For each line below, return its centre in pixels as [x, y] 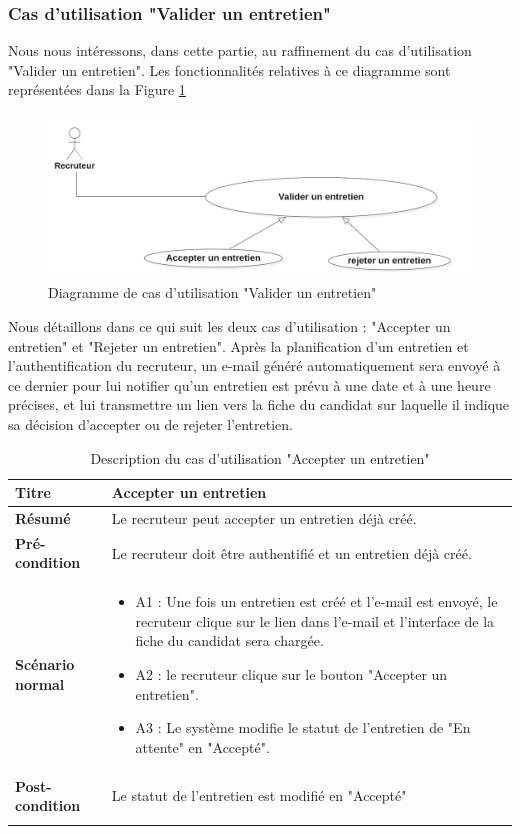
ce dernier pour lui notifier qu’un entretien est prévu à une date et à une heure [249, 384]
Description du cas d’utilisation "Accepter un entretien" [260, 457]
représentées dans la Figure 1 [97, 89]
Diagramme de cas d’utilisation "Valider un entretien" [212, 292]
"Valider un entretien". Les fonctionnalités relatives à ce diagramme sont [229, 69]
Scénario [45, 664]
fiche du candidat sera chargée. [229, 640]
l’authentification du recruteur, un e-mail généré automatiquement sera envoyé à [254, 365]
